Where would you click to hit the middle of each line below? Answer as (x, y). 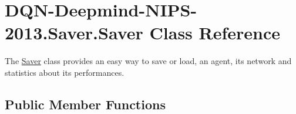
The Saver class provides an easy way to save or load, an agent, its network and (148, 61)
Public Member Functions (85, 104)
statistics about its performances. (65, 72)
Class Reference (215, 33)
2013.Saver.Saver (74, 33)
